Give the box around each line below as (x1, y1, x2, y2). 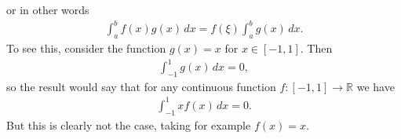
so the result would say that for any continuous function (6, 78, 276, 94)
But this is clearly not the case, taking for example (6, 116, 251, 133)
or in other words (6, 2, 89, 17)
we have (356, 78, 395, 94)
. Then (300, 39, 333, 56)
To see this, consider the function (6, 39, 166, 56)
